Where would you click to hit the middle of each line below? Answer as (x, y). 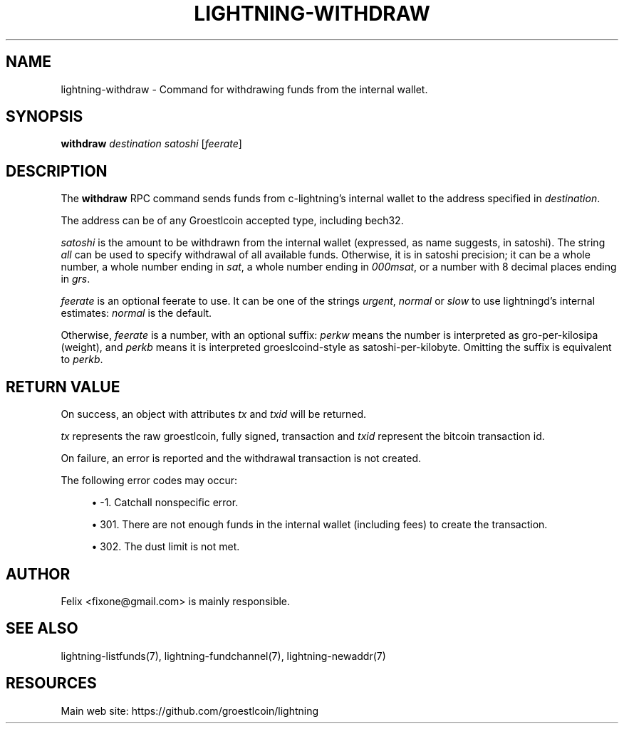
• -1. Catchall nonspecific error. (165, 503)
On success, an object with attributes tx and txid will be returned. (214, 414)
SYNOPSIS (45, 117)
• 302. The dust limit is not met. (166, 547)
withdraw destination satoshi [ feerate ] (151, 144)
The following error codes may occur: (149, 481)
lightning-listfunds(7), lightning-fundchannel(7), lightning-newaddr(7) (223, 656)
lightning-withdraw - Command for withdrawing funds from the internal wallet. (244, 89)
